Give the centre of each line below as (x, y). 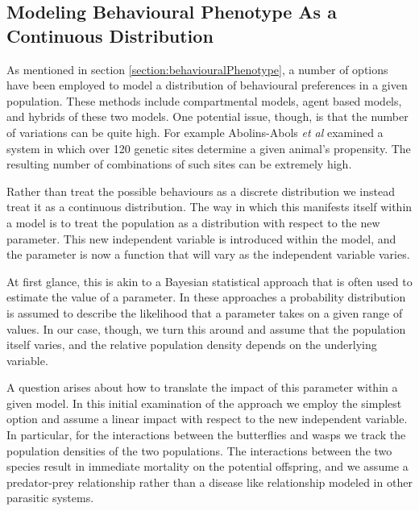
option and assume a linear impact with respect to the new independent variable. (207, 419)
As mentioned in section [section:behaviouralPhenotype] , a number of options (197, 69)
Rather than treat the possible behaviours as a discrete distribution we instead (201, 191)
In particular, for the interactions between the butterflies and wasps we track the (206, 435)
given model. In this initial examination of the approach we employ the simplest (204, 403)
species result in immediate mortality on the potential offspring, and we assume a (207, 466)
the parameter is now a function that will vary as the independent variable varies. (208, 254)
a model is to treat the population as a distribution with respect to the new (193, 222)
